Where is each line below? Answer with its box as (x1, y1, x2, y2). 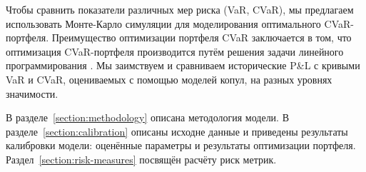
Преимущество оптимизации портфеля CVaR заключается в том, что (51, 30, 352, 45)
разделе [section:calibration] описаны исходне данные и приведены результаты (6, 123, 348, 138)
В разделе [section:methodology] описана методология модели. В (6, 110, 289, 125)
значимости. (6, 86, 59, 101)
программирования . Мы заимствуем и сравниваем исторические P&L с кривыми (6, 58, 360, 73)
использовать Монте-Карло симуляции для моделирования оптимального (6, 16, 321, 31)
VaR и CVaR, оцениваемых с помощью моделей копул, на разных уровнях (6, 71, 332, 86)
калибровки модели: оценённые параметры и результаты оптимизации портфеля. (6, 138, 356, 153)
